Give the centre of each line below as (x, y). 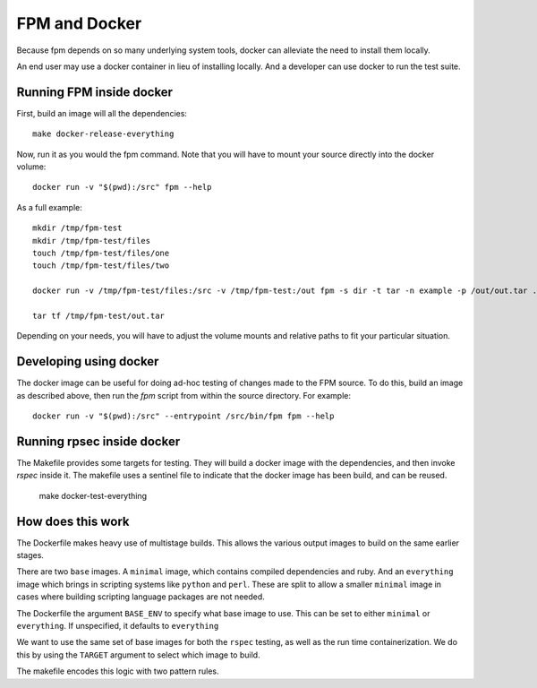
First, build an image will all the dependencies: (102, 113)
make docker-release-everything (103, 134)
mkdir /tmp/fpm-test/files (92, 241)
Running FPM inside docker (95, 92)
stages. (30, 555)
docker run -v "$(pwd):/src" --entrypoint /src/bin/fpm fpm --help (183, 416)
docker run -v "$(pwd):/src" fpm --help (122, 187)
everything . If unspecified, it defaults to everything (118, 625)
